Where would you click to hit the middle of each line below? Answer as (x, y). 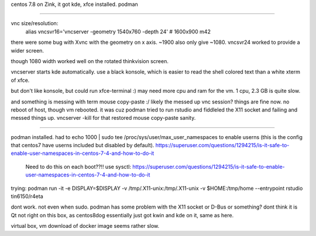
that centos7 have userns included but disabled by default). (83, 145)
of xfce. (20, 80)
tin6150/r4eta (27, 196)
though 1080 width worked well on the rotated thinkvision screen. (90, 61)
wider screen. (27, 50)
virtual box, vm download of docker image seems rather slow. (85, 226)
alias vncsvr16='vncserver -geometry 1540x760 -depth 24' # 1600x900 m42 (118, 32)
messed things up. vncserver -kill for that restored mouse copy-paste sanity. (103, 118)
